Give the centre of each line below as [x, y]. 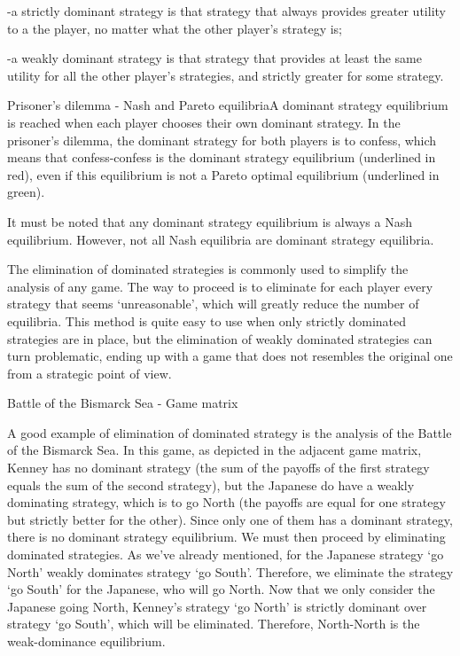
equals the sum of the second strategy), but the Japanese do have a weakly [211, 484]
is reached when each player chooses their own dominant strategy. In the [204, 122]
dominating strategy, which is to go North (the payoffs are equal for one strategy [226, 502]
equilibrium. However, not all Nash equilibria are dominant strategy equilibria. [221, 239]
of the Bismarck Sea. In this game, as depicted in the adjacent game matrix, [214, 450]
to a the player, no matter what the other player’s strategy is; [175, 28]
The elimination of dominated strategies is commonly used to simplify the [208, 269]
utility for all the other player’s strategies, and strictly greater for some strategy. [226, 75]
